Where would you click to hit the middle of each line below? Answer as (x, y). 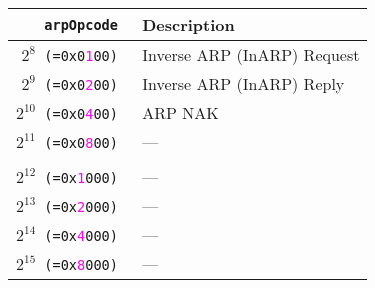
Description (188, 24)
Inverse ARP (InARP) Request (251, 54)
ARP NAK (180, 112)
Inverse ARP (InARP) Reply (243, 83)
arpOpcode (81, 24)
